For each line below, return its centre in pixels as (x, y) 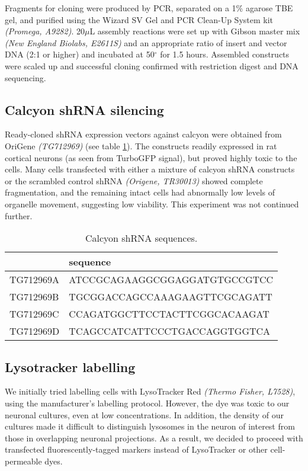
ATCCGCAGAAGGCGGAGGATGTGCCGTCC (171, 280)
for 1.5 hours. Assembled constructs (225, 54)
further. (19, 215)
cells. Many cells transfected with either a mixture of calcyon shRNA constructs (150, 169)
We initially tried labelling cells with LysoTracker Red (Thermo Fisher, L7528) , (150, 391)
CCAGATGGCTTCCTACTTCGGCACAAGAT (169, 314)
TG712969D (35, 331)
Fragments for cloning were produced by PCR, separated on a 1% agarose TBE (149, 8)
